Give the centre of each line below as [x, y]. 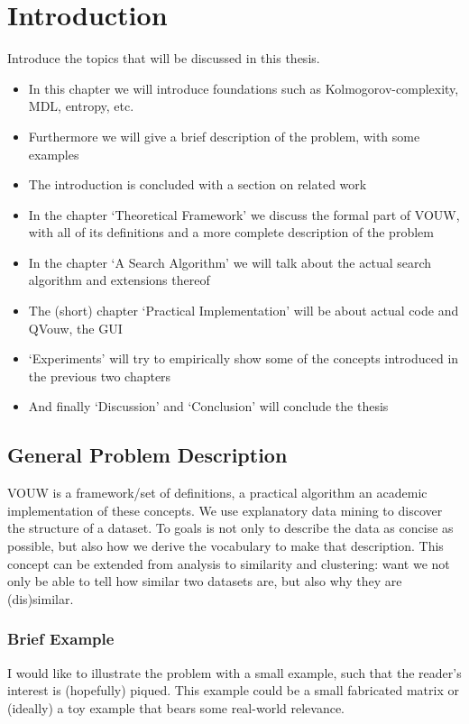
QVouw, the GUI [75, 328]
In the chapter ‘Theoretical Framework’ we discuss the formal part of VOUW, [244, 214]
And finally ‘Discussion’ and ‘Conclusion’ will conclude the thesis [208, 406]
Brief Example [61, 639]
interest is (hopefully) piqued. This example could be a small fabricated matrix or [233, 690]
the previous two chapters [100, 376]
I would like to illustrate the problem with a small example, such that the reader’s [234, 672]
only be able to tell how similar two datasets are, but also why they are [205, 581]
